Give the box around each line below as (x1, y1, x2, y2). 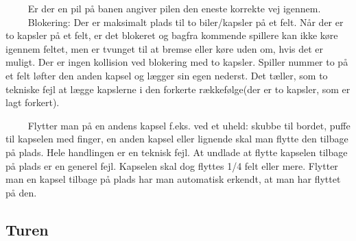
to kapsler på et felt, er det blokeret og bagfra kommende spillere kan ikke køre (5, 28, 338, 42)
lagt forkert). (5, 95, 60, 110)
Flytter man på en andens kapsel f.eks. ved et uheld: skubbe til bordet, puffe (27, 118, 351, 132)
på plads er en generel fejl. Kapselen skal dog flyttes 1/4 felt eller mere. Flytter (5, 158, 338, 173)
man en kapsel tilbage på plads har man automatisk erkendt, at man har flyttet (5, 172, 341, 186)
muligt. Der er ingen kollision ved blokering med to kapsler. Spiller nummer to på (5, 55, 348, 69)
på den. (5, 185, 37, 199)
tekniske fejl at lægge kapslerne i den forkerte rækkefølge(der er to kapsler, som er (5, 81, 351, 96)
